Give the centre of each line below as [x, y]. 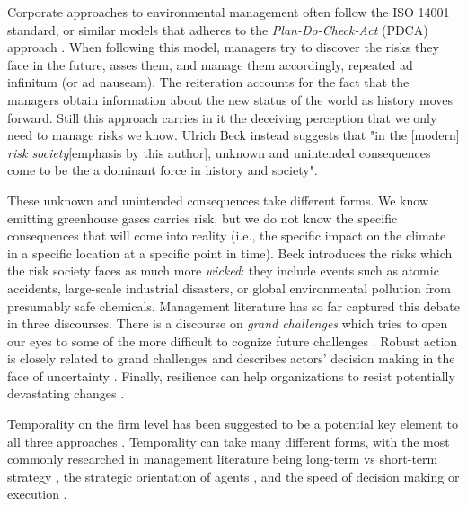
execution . [37, 494]
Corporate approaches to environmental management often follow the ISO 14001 [229, 12]
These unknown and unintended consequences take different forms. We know [218, 200]
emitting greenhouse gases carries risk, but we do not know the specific [203, 218]
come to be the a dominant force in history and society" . [163, 170]
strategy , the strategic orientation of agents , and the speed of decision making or [233, 476]
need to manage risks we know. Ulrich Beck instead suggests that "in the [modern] [233, 135]
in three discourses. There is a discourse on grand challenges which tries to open [228, 323]
